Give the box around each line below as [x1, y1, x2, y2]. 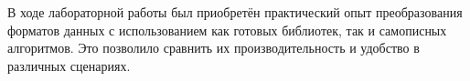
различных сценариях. [7, 56, 131, 75]
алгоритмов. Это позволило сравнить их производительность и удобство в [7, 38, 420, 57]
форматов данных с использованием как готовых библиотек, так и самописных [7, 20, 447, 39]
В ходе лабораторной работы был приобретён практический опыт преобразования [7, 3, 463, 21]
